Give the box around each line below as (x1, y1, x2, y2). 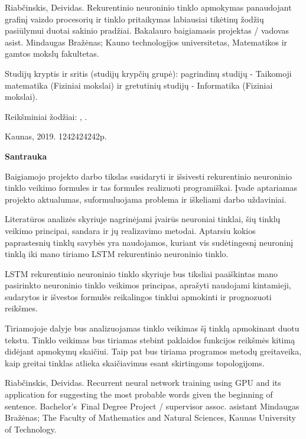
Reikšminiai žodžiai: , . (5, 110, 87, 122)
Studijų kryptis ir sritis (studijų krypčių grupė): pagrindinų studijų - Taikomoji (5, 67, 292, 79)
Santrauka (5, 149, 47, 162)
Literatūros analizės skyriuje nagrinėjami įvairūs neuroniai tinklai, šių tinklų (5, 213, 281, 225)
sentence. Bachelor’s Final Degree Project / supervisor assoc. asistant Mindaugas (5, 399, 300, 412)
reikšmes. (5, 302, 38, 314)
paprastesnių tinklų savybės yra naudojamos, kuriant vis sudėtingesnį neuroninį (5, 236, 294, 248)
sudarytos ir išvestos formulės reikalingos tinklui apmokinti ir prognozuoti (5, 290, 272, 303)
